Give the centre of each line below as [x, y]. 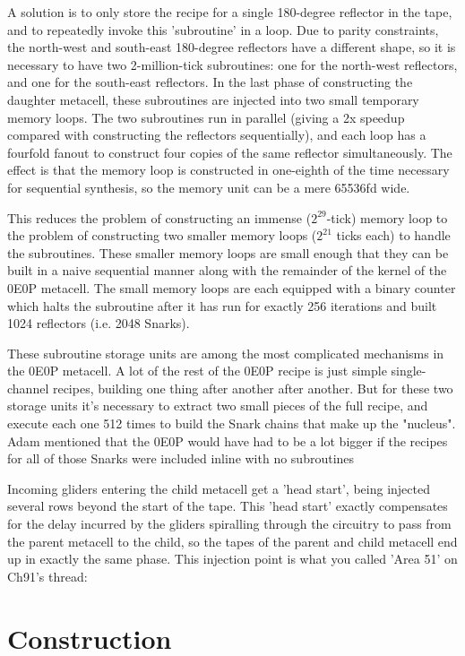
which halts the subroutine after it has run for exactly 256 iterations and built [222, 305]
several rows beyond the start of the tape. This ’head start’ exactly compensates [228, 506]
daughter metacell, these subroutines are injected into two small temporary [213, 99]
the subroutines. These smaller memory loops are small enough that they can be [228, 252]
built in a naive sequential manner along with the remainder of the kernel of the [227, 270]
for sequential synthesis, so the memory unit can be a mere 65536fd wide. [209, 187]
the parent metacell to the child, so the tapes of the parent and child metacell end [232, 541]
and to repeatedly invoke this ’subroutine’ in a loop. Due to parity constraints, [223, 29]
